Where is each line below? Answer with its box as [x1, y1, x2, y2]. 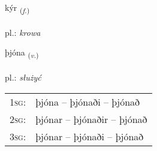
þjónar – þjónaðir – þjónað [35, 112, 147, 126]
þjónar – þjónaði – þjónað [35, 129, 144, 143]
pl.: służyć [5, 71, 41, 84]
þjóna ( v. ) [5, 46, 39, 60]
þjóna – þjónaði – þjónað [35, 94, 140, 109]
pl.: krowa [5, 26, 41, 38]
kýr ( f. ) [5, 1, 30, 15]
